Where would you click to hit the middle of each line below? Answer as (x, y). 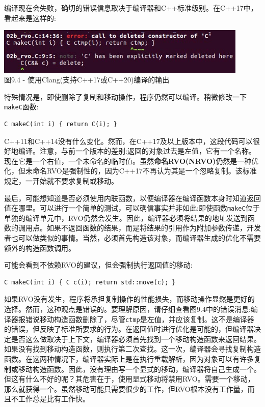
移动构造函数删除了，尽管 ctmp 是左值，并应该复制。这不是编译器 (147, 319)
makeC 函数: (21, 107)
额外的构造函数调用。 (40, 248)
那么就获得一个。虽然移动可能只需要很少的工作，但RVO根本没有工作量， (126, 388)
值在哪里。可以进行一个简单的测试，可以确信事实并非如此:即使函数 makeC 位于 (132, 208)
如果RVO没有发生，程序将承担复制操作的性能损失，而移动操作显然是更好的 (129, 299)
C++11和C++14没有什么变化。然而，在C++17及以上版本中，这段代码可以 (128, 141)
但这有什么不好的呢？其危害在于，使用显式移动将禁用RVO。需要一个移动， (129, 379)
